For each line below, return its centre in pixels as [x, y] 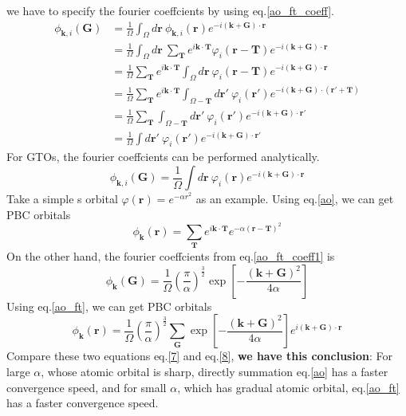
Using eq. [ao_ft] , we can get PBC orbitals [109, 306]
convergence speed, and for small [87, 387]
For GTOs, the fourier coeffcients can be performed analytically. [163, 157]
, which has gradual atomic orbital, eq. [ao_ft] [288, 387]
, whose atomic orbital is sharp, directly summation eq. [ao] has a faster [215, 371]
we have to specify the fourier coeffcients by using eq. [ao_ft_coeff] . [170, 10]
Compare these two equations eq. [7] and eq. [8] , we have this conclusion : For [199, 356]
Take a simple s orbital [62, 199]
